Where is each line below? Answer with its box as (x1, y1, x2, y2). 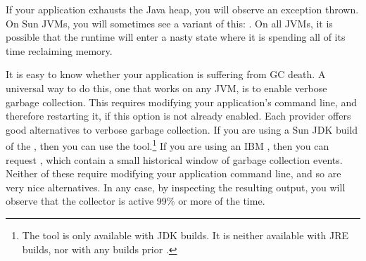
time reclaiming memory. (6, 43, 113, 58)
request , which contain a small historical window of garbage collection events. (6, 152, 343, 167)
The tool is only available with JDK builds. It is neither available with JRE (22, 227, 349, 242)
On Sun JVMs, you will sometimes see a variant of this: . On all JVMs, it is (6, 15, 333, 30)
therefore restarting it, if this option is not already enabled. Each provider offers (6, 108, 351, 123)
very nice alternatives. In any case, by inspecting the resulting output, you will (6, 179, 346, 194)
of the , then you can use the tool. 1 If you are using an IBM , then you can (6, 136, 329, 153)
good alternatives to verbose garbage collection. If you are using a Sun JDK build (6, 122, 358, 136)
